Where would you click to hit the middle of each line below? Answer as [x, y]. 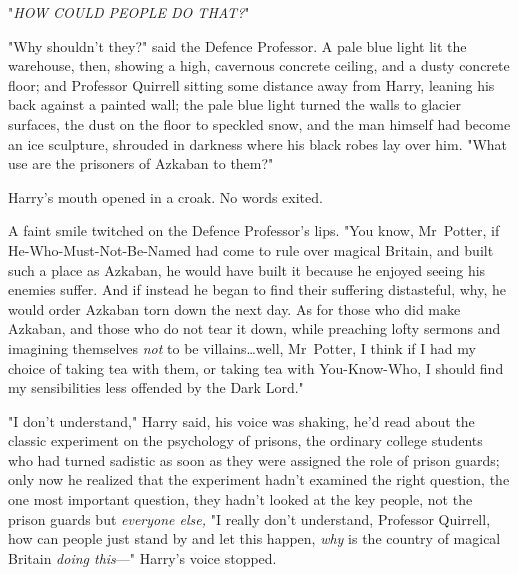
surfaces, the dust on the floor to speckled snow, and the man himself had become [259, 123]
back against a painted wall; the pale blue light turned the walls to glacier [234, 104]
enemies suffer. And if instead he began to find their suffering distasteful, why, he [257, 289]
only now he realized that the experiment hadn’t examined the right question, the [259, 479]
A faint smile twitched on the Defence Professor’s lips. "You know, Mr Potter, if [254, 230]
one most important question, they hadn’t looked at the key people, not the [240, 499]
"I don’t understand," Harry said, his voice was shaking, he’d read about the [241, 420]
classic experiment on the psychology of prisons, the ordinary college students [245, 440]
